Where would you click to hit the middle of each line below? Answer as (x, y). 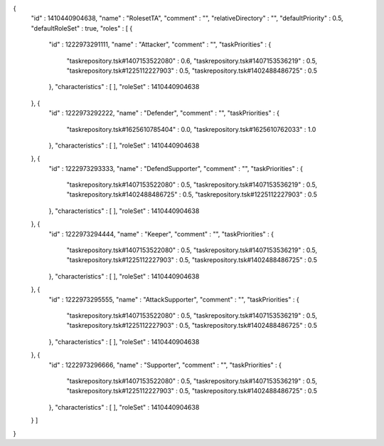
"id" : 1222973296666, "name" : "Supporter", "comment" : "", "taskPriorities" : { (165, 365)
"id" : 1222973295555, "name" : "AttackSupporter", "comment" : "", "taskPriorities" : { (174, 299)
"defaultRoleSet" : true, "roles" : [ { (82, 28)
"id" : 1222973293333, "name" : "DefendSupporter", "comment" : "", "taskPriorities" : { (176, 168)
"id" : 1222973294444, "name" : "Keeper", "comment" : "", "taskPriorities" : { (161, 234)
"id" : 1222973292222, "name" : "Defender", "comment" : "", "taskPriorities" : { (164, 113)
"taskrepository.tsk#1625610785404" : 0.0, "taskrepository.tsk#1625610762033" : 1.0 (191, 129)
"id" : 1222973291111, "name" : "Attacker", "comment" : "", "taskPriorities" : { (160, 45)
